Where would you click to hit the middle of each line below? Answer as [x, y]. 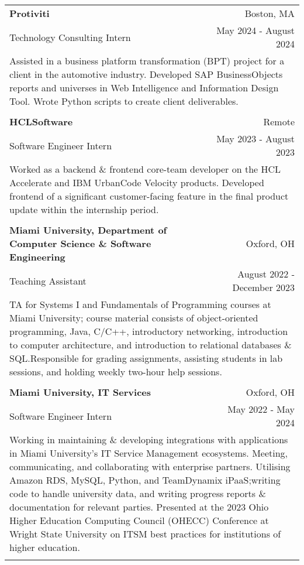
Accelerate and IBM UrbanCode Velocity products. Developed [137, 182]
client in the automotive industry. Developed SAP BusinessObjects [146, 74]
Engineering [37, 257]
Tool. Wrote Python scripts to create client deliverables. [124, 101]
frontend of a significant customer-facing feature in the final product [149, 196]
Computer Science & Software [80, 243]
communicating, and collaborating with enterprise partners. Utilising [150, 466]
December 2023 [263, 287]
